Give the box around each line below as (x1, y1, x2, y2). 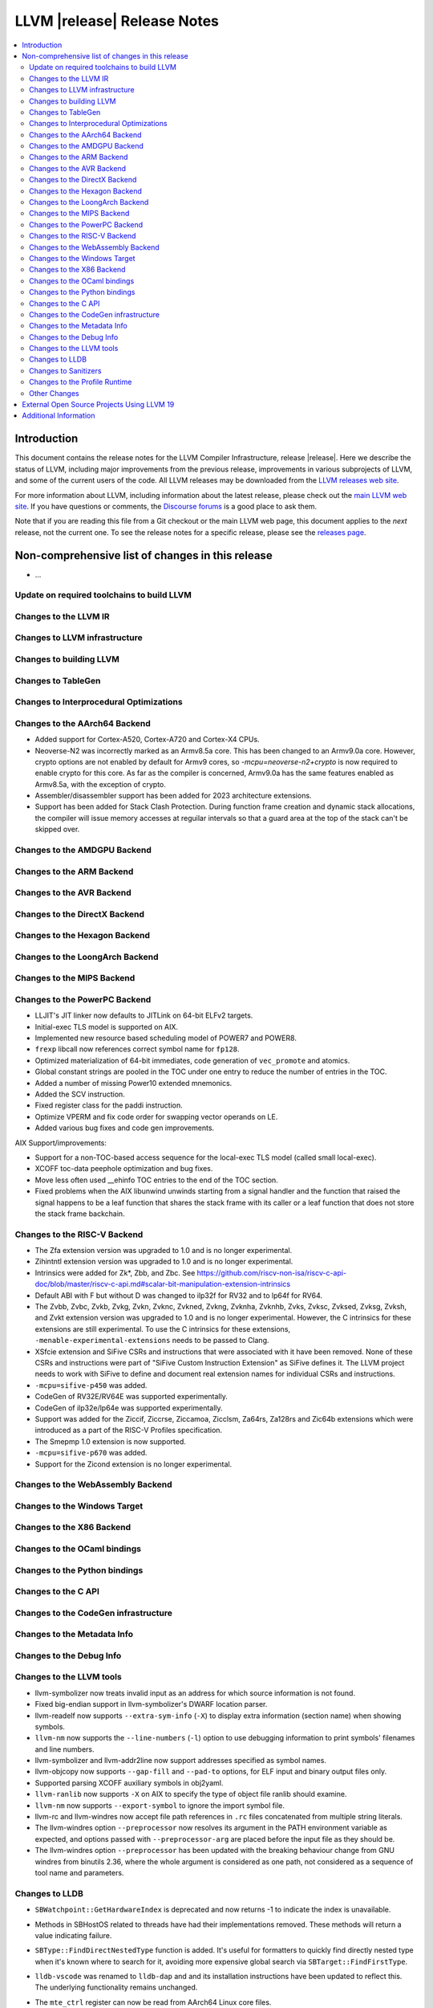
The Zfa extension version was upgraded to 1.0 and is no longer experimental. (34, 1246, 293, 1255)
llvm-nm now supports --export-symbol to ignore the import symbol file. (34, 1800, 285, 1810)
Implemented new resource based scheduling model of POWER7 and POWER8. (34, 1033, 297, 1043)
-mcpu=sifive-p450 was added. (34, 1380, 148, 1390)
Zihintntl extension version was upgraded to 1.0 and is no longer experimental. (34, 1257, 293, 1267)
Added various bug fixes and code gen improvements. (34, 1123, 215, 1133)
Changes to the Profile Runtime (29, 378, 132, 387)
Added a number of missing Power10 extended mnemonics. (34, 1078, 233, 1088)
